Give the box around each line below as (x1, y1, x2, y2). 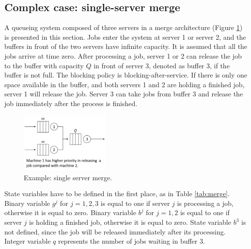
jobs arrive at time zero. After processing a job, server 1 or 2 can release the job (4, 50, 242, 61)
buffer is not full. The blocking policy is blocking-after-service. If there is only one (4, 70, 247, 80)
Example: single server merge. (24, 172, 112, 182)
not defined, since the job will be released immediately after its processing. (4, 226, 226, 236)
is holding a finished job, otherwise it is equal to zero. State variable (29, 217, 231, 227)
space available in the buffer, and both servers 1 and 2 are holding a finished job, (4, 79, 245, 89)
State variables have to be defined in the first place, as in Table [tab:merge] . (4, 188, 230, 199)
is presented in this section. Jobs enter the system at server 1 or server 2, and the (4, 31, 246, 42)
